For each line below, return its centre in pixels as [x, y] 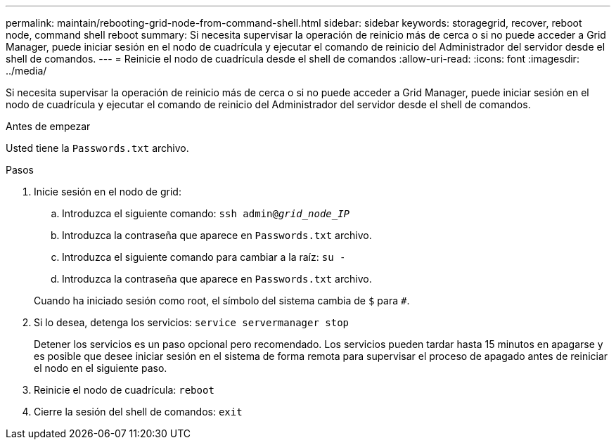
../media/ [26, 71]
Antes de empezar [48, 126]
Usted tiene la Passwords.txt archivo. [97, 148]
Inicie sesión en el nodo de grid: [108, 192]
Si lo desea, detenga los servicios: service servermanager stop [191, 322]
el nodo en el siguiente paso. [101, 368]
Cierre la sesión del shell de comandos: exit [138, 412]
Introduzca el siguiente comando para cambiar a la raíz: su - [204, 257]
